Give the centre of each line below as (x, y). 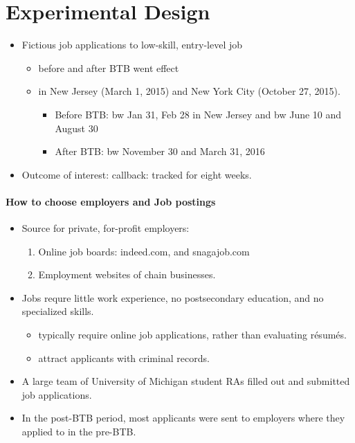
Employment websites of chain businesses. (127, 274)
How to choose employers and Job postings (111, 201)
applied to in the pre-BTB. (79, 432)
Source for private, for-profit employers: (106, 228)
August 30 (76, 128)
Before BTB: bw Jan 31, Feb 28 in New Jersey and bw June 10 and (198, 114)
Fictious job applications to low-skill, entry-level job (132, 45)
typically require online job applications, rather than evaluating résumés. (192, 335)
